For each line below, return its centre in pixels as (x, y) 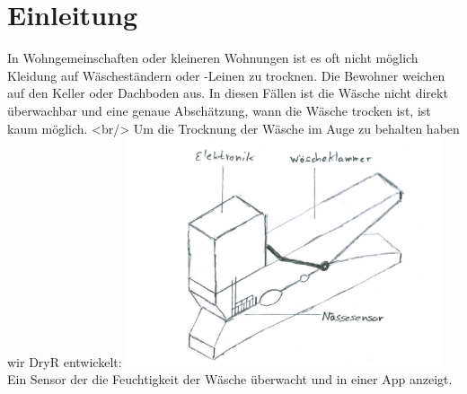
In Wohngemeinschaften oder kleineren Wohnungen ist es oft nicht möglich (213, 58)
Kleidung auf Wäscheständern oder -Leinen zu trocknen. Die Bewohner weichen (226, 75)
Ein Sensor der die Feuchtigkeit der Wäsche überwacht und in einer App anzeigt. (230, 379)
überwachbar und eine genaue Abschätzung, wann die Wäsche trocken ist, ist (219, 110)
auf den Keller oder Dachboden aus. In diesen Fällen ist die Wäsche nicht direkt (228, 93)
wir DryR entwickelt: (65, 361)
